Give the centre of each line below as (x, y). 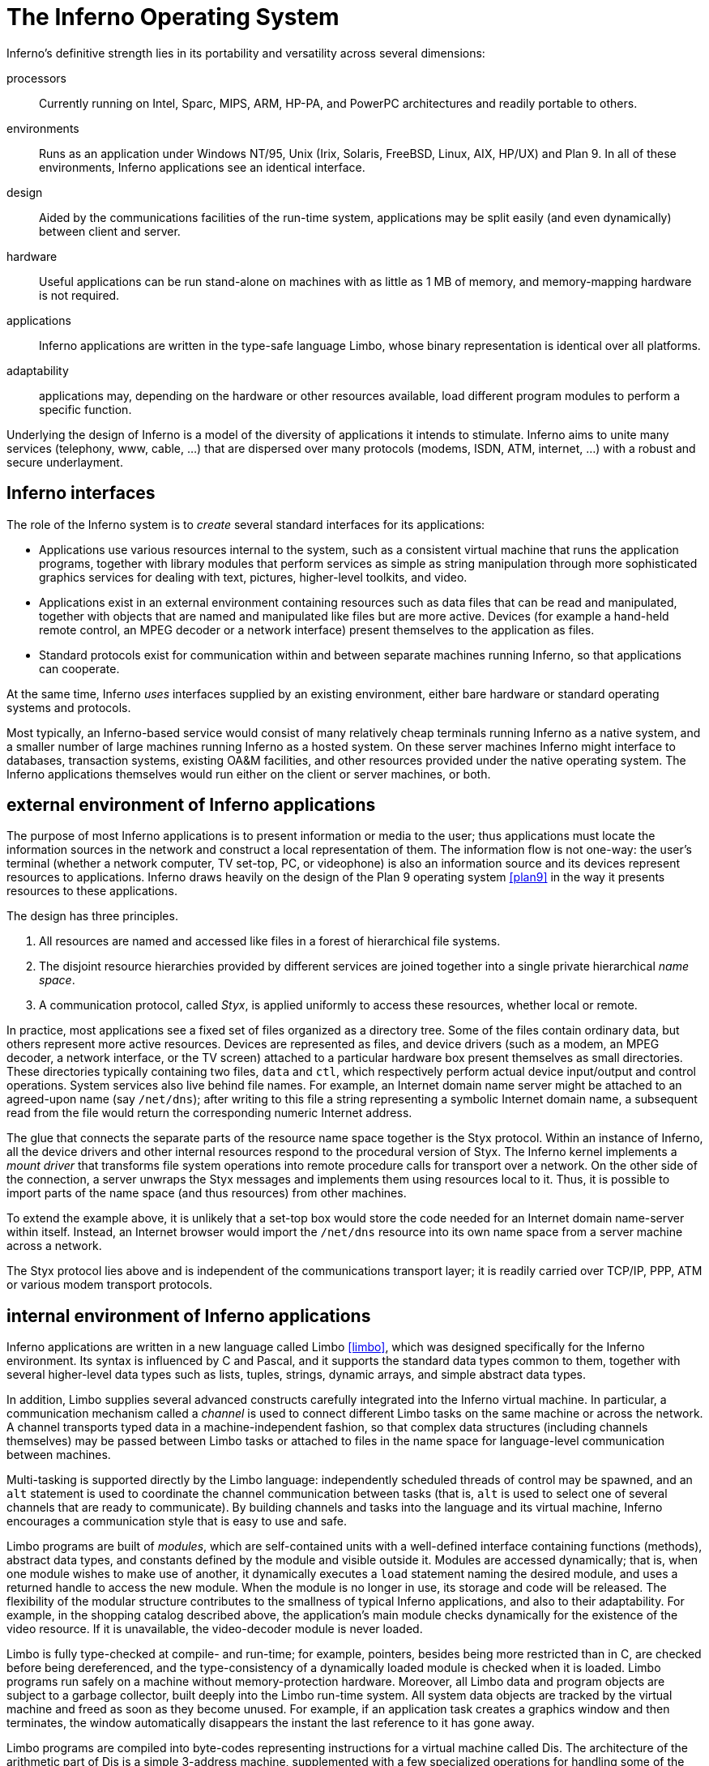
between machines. (59, 1455)
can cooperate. (79, 668)
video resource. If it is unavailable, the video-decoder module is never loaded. (215, 1629)
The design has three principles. (92, 916)
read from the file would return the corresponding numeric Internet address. (209, 1113)
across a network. (54, 1246)
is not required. (79, 295)
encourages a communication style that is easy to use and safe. (177, 1521)
